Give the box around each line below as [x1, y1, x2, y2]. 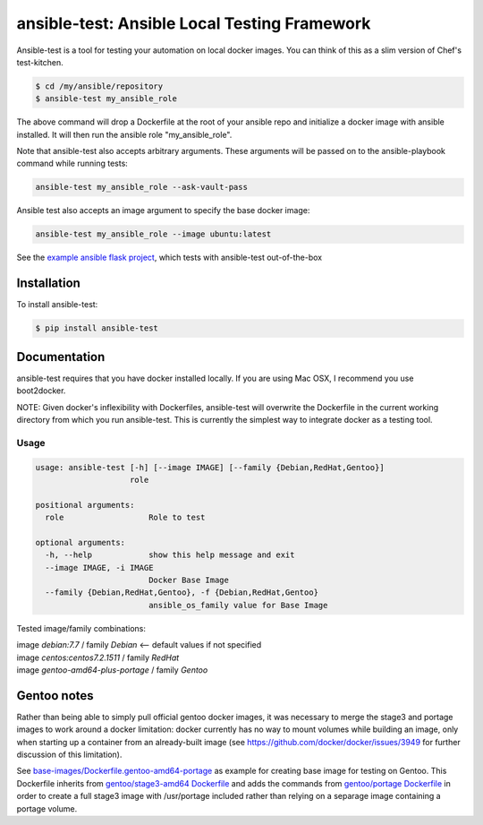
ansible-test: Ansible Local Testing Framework [16, 13, 371, 33]
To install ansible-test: [16, 299, 98, 310]
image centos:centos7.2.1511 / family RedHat [16, 652, 180, 663]
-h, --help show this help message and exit [45, 550, 295, 560]
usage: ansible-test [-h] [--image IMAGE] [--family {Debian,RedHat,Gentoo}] [35, 462, 385, 472]
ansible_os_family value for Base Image [148, 600, 328, 610]
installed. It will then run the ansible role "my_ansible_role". [16, 129, 233, 140]
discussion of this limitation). [16, 749, 123, 761]
